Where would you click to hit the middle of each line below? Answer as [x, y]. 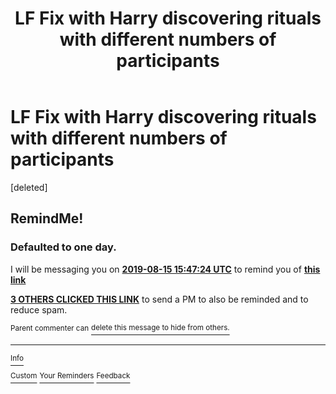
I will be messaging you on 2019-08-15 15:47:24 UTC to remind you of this [165, 269]
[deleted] [29, 187]
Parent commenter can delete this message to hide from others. [120, 328]
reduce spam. [39, 309]
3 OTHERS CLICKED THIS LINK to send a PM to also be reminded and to [159, 299]
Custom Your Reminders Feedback [70, 376]
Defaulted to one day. [63, 247]
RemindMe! [47, 218]
